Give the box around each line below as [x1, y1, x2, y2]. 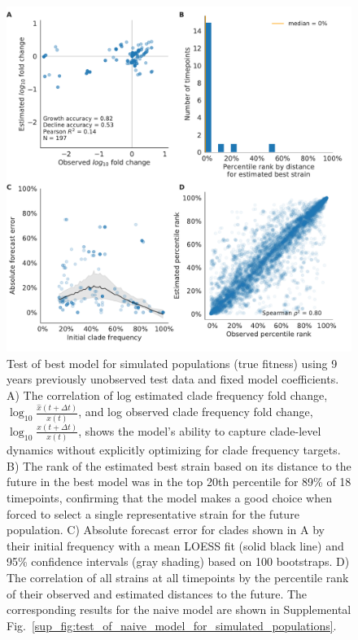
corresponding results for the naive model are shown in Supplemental [7, 601, 351, 618]
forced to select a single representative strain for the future [7, 505, 299, 522]
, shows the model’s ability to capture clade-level [78, 422, 321, 439]
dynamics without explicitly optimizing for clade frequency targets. [7, 441, 341, 458]
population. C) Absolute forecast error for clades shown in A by [7, 521, 325, 538]
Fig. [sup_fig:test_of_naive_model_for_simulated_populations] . [7, 616, 337, 633]
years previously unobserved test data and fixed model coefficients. [7, 370, 339, 388]
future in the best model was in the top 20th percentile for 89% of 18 [7, 473, 351, 490]
